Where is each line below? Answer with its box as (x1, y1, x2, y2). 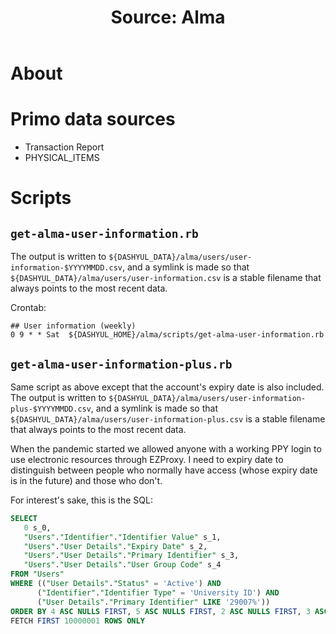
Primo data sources (10, 108, 176, 131)
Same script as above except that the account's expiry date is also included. (10, 381, 325, 393)
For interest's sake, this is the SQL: (10, 494, 153, 506)
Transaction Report (24, 141, 105, 153)
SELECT (10, 513, 38, 523)
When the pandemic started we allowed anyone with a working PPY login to (10, 442, 322, 455)
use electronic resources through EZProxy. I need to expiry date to (10, 453, 284, 465)
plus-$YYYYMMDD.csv (10, 404, 92, 414)
